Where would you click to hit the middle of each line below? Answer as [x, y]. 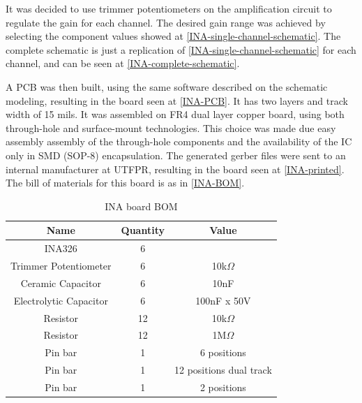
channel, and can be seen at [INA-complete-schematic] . [123, 63]
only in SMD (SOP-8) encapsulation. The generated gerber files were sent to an [176, 155]
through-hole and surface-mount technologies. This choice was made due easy [171, 127]
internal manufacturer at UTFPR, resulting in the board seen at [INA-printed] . [175, 169]
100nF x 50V [223, 300]
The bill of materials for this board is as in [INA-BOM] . [125, 183]
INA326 [61, 248]
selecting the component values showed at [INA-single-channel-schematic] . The [173, 36]
